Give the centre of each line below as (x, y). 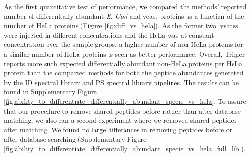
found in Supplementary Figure (50, 92)
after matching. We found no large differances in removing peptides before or (118, 129)
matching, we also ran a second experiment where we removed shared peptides (120, 120)
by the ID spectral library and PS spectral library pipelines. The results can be (121, 82)
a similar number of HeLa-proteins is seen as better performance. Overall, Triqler (125, 53)
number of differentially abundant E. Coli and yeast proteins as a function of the (124, 16)
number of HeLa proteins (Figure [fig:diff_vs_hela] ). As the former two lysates (121, 25)
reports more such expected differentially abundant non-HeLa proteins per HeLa (123, 63)
